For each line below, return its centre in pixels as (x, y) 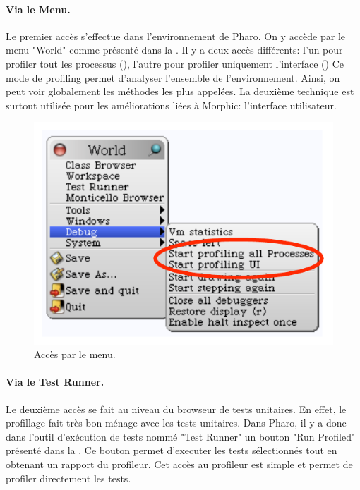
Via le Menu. (38, 9)
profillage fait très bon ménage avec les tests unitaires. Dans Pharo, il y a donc (176, 423)
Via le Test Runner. (55, 382)
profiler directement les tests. (68, 478)
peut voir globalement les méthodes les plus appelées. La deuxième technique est (180, 91)
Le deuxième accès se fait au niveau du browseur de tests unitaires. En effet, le (176, 409)
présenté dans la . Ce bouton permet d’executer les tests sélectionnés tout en (172, 450)
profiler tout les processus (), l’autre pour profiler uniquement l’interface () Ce (175, 63)
